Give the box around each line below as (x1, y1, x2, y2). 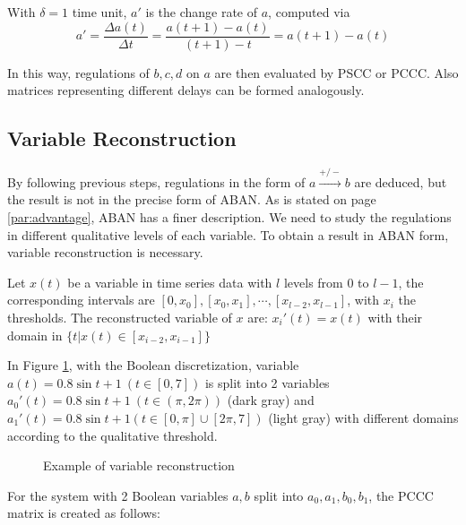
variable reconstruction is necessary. (7, 243, 203, 262)
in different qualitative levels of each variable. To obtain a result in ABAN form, (7, 225, 449, 244)
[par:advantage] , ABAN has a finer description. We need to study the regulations (7, 208, 452, 227)
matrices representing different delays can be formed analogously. (7, 81, 365, 99)
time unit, (72, 3, 127, 21)
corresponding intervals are (7, 290, 155, 309)
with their (367, 308, 423, 326)
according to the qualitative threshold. (7, 426, 218, 444)
